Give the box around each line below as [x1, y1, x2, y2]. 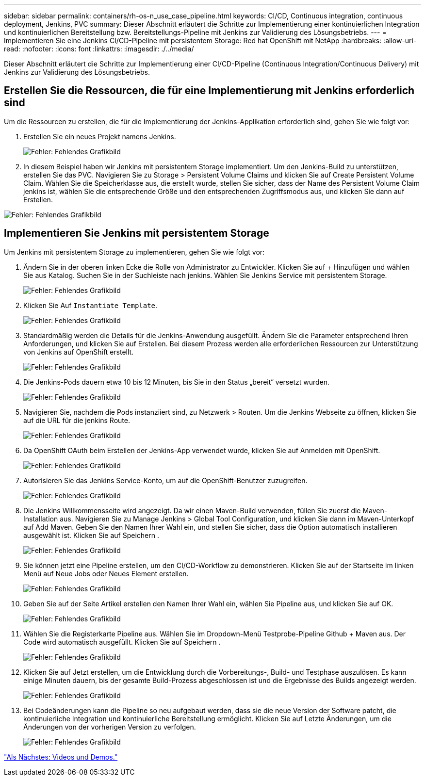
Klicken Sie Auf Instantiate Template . [23, 301, 158, 309]
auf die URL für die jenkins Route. [23, 416, 130, 424]
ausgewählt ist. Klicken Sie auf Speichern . [23, 531, 159, 539]
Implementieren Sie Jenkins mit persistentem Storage [4, 227, 269, 240]
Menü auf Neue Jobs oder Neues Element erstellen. [23, 569, 189, 578]
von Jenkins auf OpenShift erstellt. [23, 347, 134, 356]
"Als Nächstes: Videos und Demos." [4, 752, 118, 761]
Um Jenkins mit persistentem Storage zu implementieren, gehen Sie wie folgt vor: [4, 247, 265, 256]
